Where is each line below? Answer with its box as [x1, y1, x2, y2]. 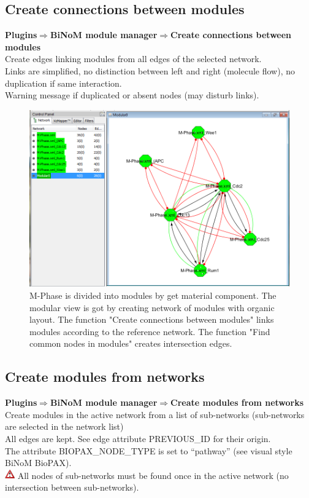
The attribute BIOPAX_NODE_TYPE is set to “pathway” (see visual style [5, 444, 292, 457]
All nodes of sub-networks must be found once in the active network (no [17, 468, 289, 481]
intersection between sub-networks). [5, 481, 139, 494]
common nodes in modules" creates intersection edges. [29, 337, 232, 350]
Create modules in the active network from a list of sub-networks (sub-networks [5, 408, 305, 421]
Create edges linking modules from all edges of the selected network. [5, 52, 262, 65]
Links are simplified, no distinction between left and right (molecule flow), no [5, 64, 296, 77]
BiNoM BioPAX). [5, 456, 72, 469]
